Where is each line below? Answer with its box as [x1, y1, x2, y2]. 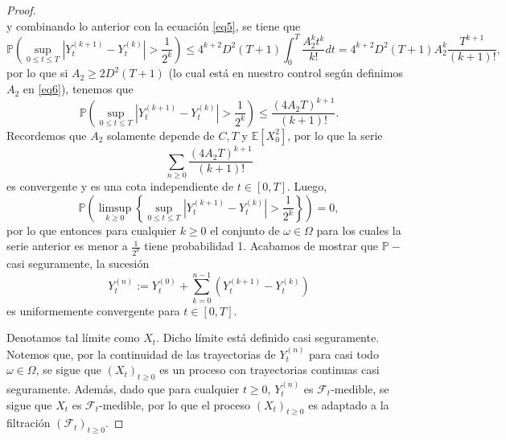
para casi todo [309, 345, 379, 362]
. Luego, [287, 177, 327, 194]
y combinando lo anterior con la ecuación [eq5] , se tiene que [6, 17, 301, 34]
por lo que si [6, 64, 68, 81]
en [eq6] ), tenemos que [23, 80, 134, 97]
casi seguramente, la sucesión [6, 255, 150, 271]
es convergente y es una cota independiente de [6, 177, 234, 194]
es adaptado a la [308, 396, 389, 413]
